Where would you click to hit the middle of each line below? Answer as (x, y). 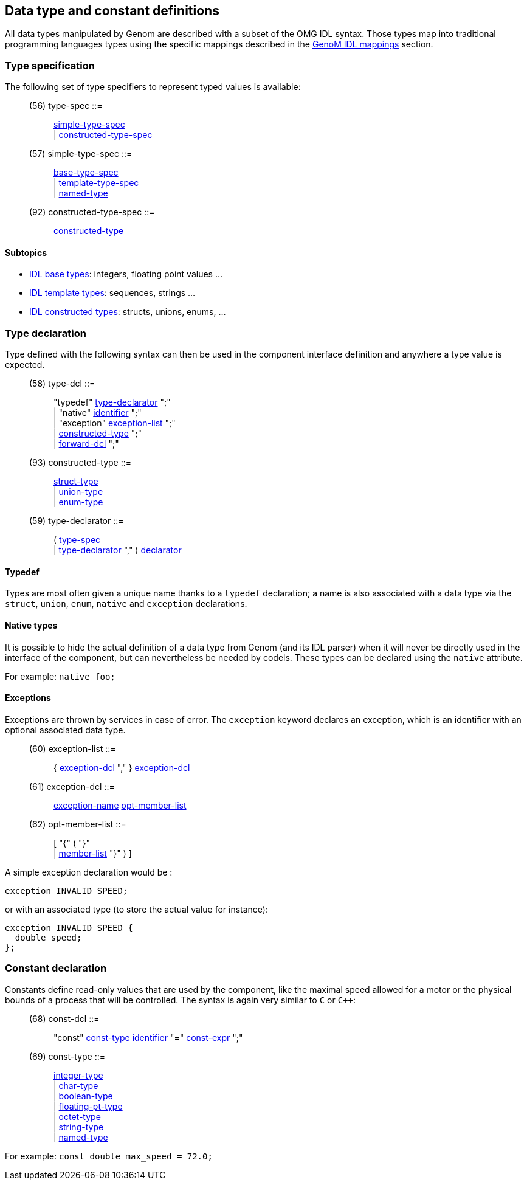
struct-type (76, 482)
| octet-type (77, 1116)
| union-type (78, 492)
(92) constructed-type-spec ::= (92, 212)
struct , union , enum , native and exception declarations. (126, 604)
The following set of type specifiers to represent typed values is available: (153, 87)
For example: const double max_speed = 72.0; (109, 1156)
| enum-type (78, 502)
